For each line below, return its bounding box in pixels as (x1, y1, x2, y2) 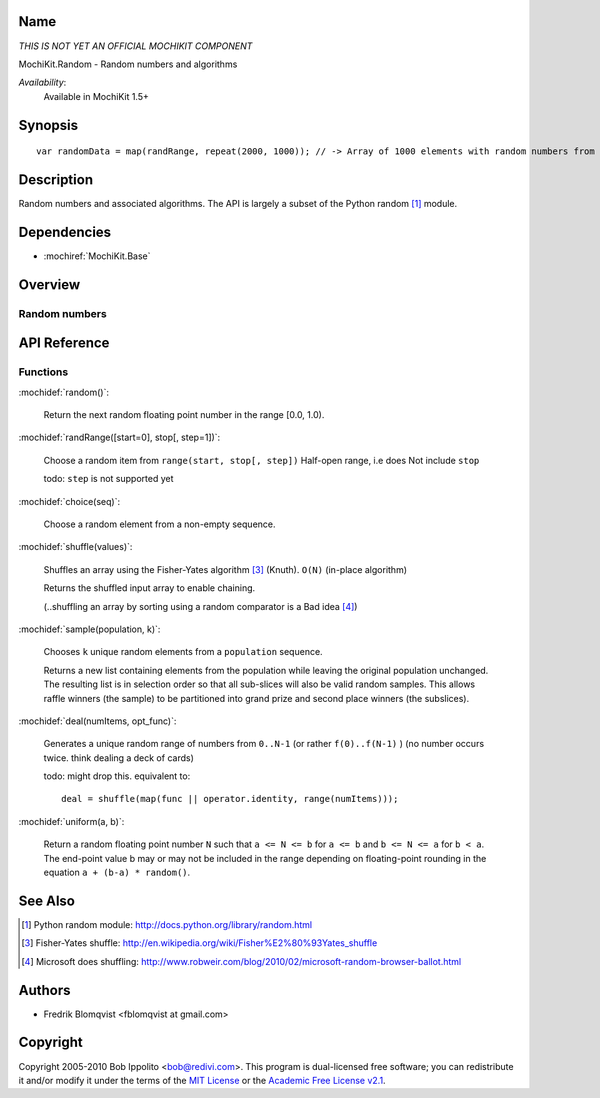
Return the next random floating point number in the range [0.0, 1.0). (43, 409, 325, 421)
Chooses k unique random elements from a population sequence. (43, 646, 324, 658)
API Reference (18, 335, 110, 352)
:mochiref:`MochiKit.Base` (43, 250, 151, 262)
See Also (18, 892, 75, 909)
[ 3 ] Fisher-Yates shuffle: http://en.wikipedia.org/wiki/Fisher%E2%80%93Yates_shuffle (21, 937, 378, 949)
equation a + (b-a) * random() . (43, 866, 191, 879)
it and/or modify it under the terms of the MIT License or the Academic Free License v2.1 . (18, 1074, 386, 1086)
